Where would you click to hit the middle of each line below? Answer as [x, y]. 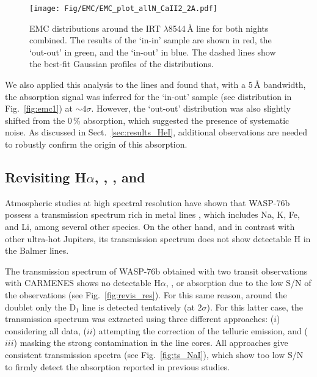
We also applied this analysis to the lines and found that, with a [125, 84]
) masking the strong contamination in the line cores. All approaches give [151, 343]
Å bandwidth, [280, 84]
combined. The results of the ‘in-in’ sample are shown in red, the [151, 40]
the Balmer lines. [37, 250]
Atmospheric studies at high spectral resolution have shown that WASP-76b [148, 202]
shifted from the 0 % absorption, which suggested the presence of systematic [147, 120]
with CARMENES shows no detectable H [83, 283]
